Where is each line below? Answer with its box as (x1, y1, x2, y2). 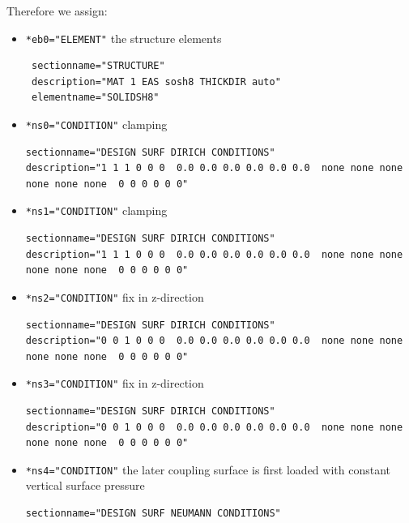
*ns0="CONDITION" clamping (25, 116, 168, 133)
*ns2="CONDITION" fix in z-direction (25, 288, 204, 305)
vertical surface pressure (25, 477, 145, 494)
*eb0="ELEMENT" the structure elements (25, 29, 222, 46)
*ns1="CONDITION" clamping (25, 202, 168, 219)
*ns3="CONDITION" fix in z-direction (25, 375, 204, 392)
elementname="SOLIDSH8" (31, 92, 160, 104)
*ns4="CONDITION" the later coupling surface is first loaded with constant (25, 461, 390, 478)
